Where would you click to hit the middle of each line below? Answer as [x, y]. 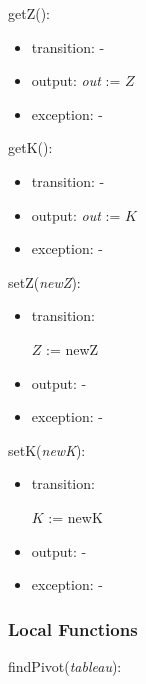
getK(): [30, 147]
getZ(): [29, 13]
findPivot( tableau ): [65, 665]
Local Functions [73, 628]
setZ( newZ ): [44, 281]
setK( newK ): [47, 449]
